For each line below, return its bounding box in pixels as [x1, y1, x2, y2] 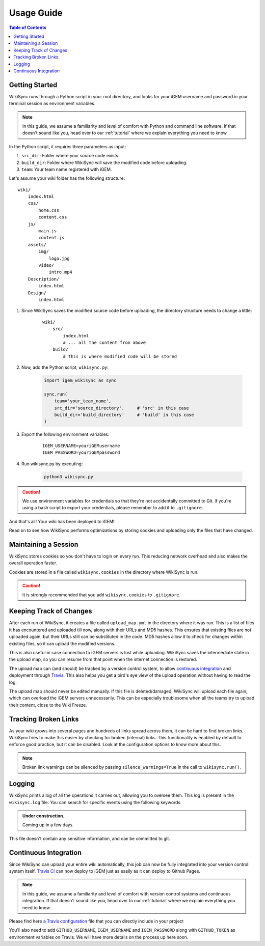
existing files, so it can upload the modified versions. [9, 640, 116, 646]
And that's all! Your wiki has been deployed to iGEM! [9, 518, 115, 524]
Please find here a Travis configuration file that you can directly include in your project [9, 918, 184, 924]
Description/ [27, 276, 59, 282]
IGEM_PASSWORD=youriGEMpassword [42, 450, 120, 455]
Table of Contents [9, 25, 47, 30]
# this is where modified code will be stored [63, 354, 177, 359]
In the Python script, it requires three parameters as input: [9, 143, 126, 149]
